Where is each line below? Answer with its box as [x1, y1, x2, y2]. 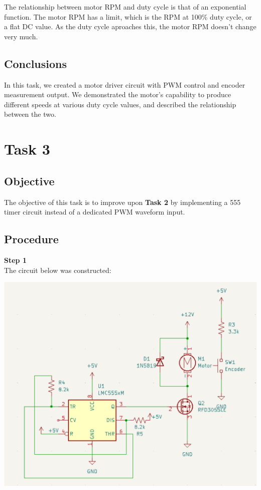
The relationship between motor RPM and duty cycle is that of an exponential [4, 2, 246, 12]
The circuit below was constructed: [4, 264, 111, 275]
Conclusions [4, 55, 67, 71]
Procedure [4, 231, 59, 247]
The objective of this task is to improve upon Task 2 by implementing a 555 [4, 196, 241, 207]
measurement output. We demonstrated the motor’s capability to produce [4, 89, 231, 100]
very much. [4, 31, 38, 41]
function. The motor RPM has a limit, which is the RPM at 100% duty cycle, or [4, 11, 252, 22]
